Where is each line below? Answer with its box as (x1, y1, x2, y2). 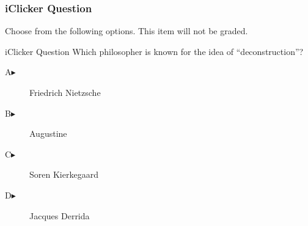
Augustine (29, 127, 67, 140)
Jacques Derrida (29, 209, 90, 222)
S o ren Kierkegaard (29, 168, 98, 181)
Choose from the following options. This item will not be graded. (5, 24, 248, 37)
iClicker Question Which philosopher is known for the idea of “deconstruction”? (5, 45, 304, 57)
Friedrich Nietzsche (29, 86, 101, 98)
